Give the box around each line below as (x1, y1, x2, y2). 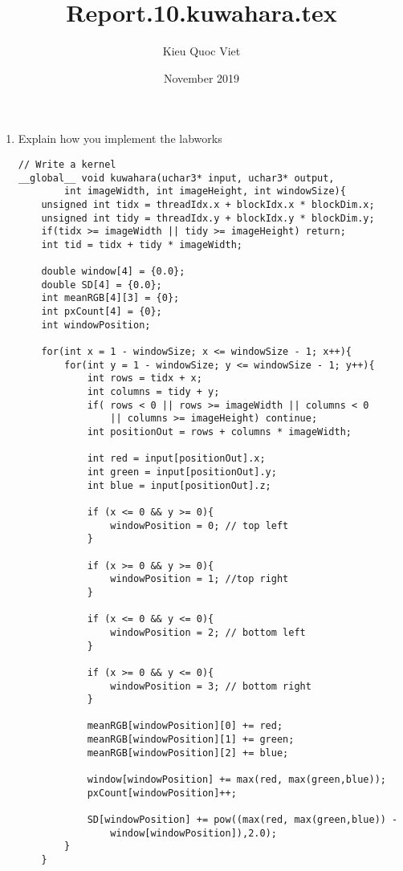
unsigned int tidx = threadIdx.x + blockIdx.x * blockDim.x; (41, 198, 375, 210)
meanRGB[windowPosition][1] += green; (87, 734, 295, 746)
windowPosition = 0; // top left (110, 519, 289, 531)
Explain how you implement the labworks (18, 130, 222, 147)
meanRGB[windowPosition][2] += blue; (87, 747, 289, 759)
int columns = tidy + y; (87, 386, 220, 398)
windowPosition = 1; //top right (110, 573, 289, 585)
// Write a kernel (18, 158, 116, 170)
